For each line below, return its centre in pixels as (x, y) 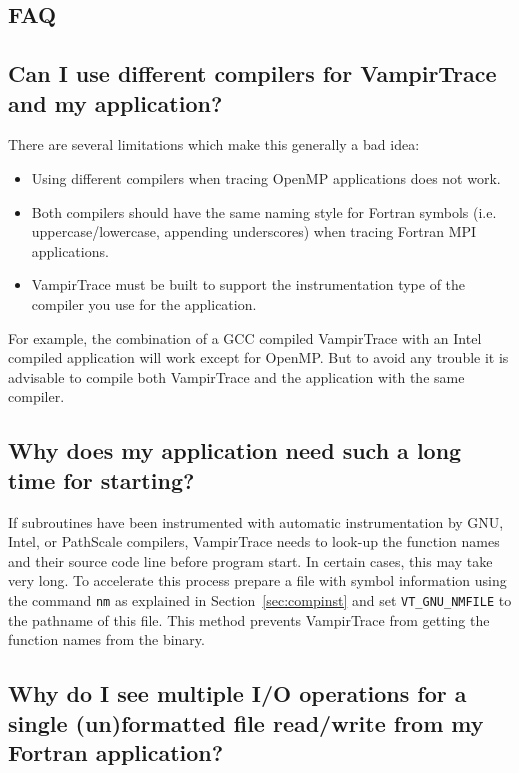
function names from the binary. (106, 639)
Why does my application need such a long (235, 450)
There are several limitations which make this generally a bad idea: (214, 144)
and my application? (115, 102)
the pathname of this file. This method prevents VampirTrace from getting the (249, 619)
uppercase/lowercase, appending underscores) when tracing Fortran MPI (254, 231)
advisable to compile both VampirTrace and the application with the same (236, 376)
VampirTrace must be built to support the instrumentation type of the (248, 284)
